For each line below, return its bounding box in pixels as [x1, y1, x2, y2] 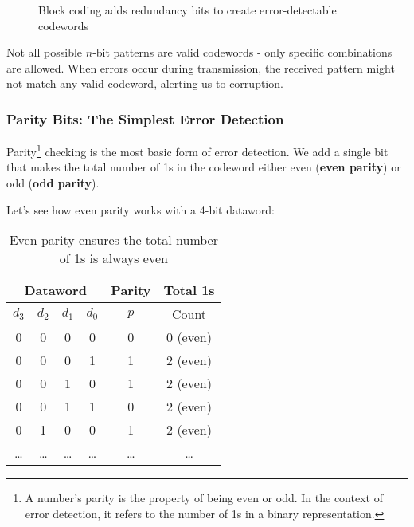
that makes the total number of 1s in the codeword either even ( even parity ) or [6, 159, 401, 175]
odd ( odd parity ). [6, 175, 100, 191]
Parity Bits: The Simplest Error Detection [6, 108, 284, 128]
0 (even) [166, 328, 212, 347]
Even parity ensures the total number [9, 230, 218, 250]
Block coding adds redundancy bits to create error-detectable [38, 2, 337, 18]
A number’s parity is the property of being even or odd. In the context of [25, 490, 383, 506]
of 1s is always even [59, 249, 168, 268]
